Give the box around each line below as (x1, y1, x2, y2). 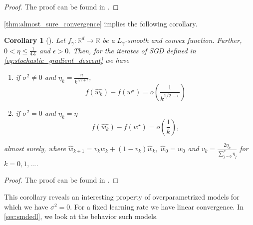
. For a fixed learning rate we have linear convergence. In (70, 201, 244, 212)
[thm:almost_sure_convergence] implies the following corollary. (4, 18, 198, 28)
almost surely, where (4, 143, 66, 153)
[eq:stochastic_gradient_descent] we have (4, 55, 129, 65)
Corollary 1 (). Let (4, 35, 65, 45)
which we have (4, 201, 48, 212)
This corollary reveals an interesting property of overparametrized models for (4, 192, 240, 202)
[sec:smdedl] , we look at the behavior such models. (4, 211, 158, 222)
